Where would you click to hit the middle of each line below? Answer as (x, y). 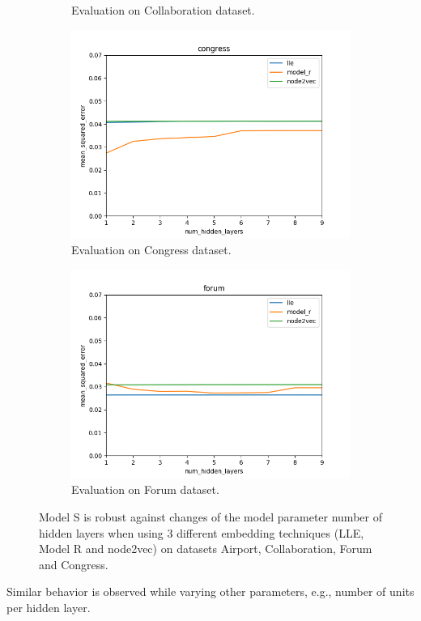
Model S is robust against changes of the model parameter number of (210, 516)
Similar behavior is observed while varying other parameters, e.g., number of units (210, 591)
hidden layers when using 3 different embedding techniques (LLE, (202, 532)
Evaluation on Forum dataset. (145, 489)
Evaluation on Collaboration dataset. (163, 10)
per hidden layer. (49, 607)
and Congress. (74, 564)
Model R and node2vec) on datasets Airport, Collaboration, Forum (206, 549)
